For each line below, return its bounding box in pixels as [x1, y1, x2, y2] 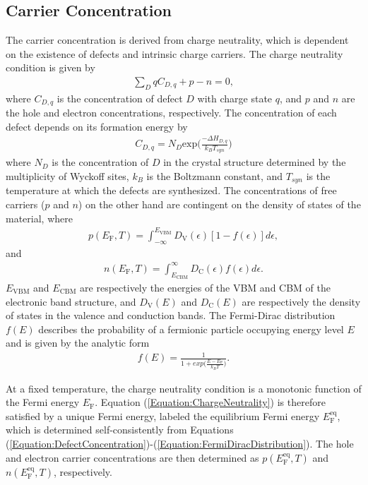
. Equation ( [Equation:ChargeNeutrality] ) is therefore [95, 395, 326, 409]
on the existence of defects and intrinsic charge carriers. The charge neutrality [6, 46, 343, 61]
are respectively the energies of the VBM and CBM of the [80, 280, 331, 294]
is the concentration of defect [57, 90, 183, 105]
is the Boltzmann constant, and [146, 169, 283, 184]
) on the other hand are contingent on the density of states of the [78, 197, 361, 212]
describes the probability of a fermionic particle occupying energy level [38, 321, 344, 336]
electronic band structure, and [6, 294, 136, 309]
